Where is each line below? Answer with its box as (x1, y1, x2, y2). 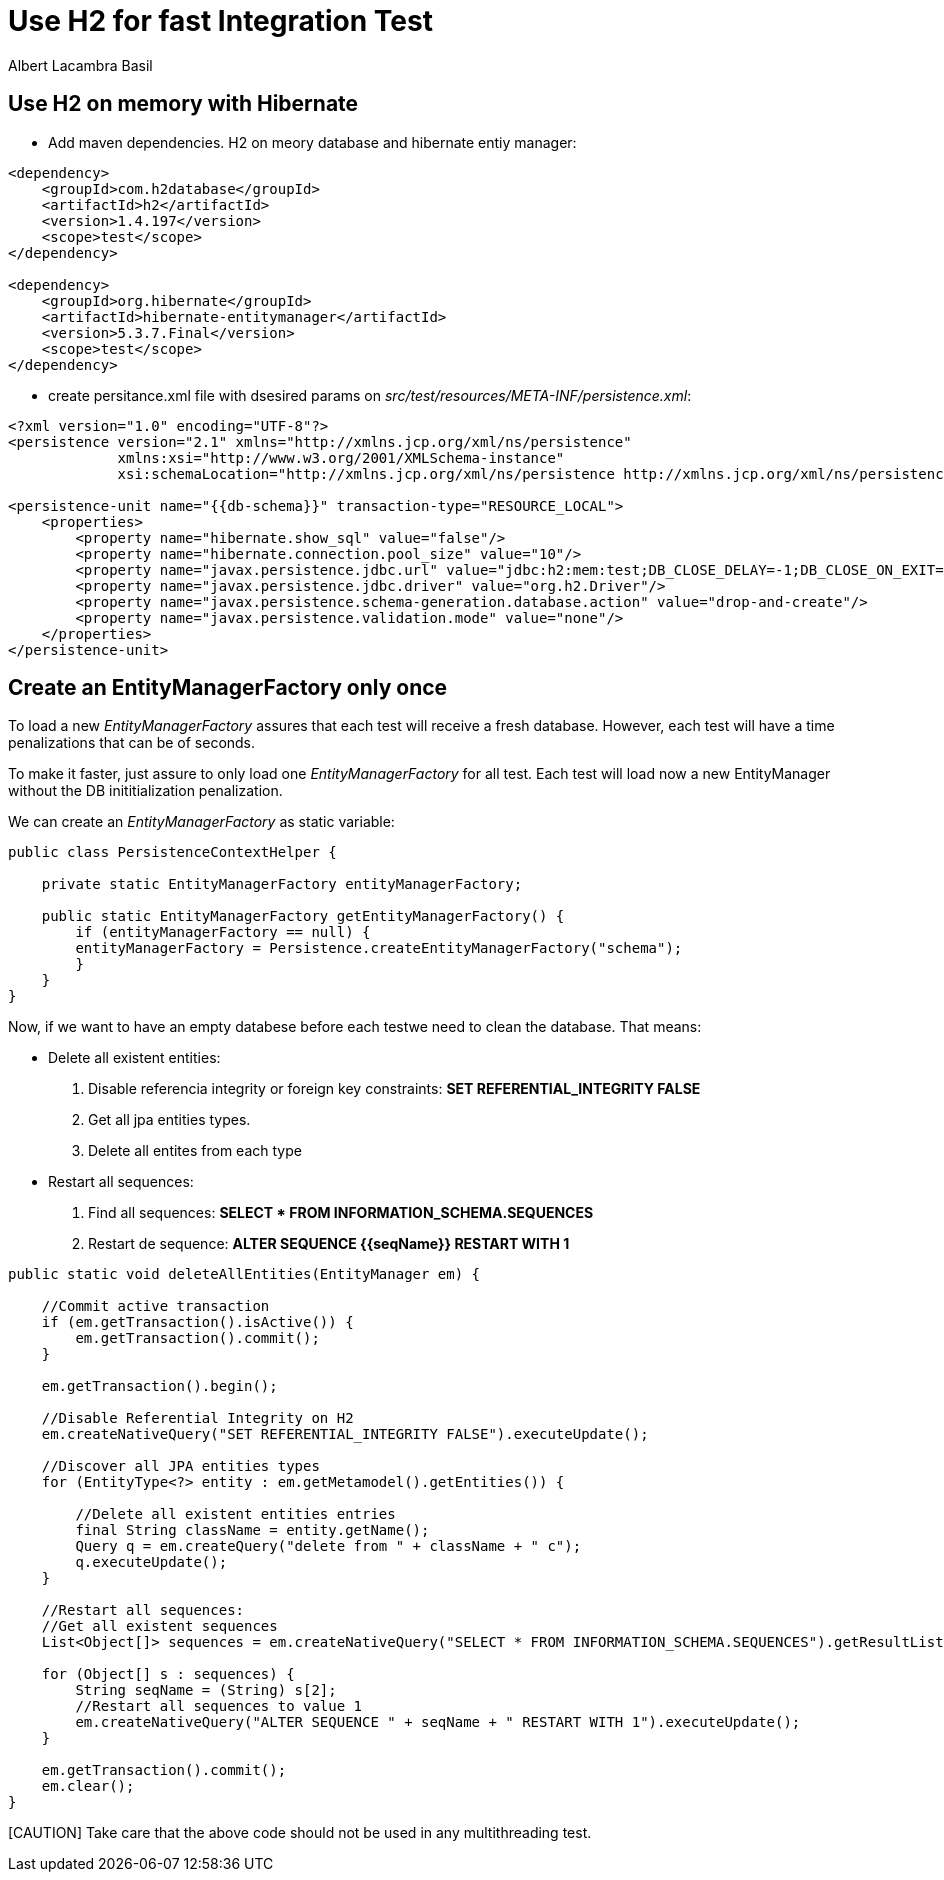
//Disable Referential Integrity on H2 (41, 1410, 354, 1427)
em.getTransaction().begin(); (41, 1378, 278, 1395)
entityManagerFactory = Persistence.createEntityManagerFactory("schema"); (75, 940, 683, 957)
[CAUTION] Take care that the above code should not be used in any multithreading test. (8, 1824, 592, 1842)
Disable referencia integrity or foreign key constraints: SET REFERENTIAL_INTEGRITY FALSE (88, 1080, 701, 1098)
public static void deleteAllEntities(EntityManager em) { (8, 1266, 481, 1283)
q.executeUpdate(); (75, 1554, 228, 1571)
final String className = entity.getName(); (75, 1522, 430, 1539)
